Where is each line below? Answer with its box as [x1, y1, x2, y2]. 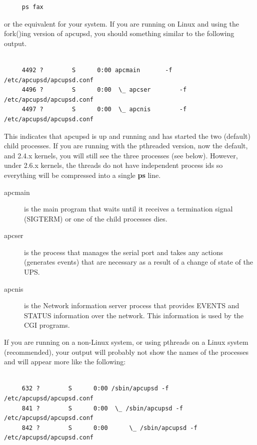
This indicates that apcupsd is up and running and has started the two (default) [4, 130, 250, 141]
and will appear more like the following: [4, 356, 126, 367]
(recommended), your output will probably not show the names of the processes [4, 346, 248, 357]
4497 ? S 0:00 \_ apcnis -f [21, 106, 187, 113]
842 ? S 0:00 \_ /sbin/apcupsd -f [21, 424, 197, 431]
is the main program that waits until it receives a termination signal [24, 203, 233, 214]
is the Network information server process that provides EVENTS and [24, 300, 239, 311]
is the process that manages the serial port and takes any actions [24, 247, 223, 257]
